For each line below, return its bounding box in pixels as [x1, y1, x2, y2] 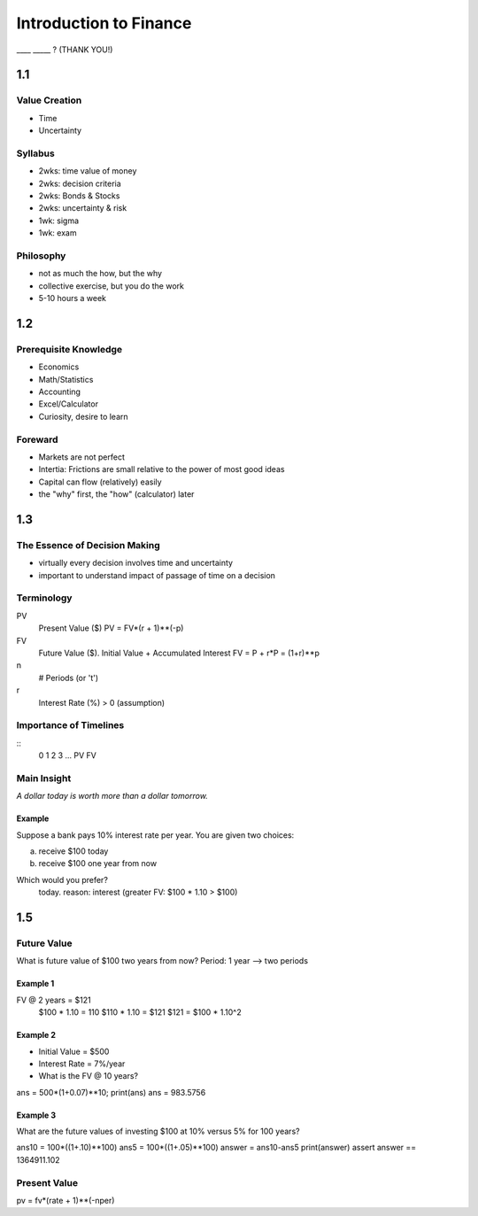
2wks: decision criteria [38, 178, 121, 189]
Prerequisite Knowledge [16, 343, 123, 355]
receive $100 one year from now [38, 858, 158, 869]
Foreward [16, 433, 58, 445]
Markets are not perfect [38, 452, 126, 462]
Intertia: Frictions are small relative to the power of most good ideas [38, 464, 285, 475]
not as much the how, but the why [38, 268, 163, 279]
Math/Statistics [38, 374, 94, 384]
